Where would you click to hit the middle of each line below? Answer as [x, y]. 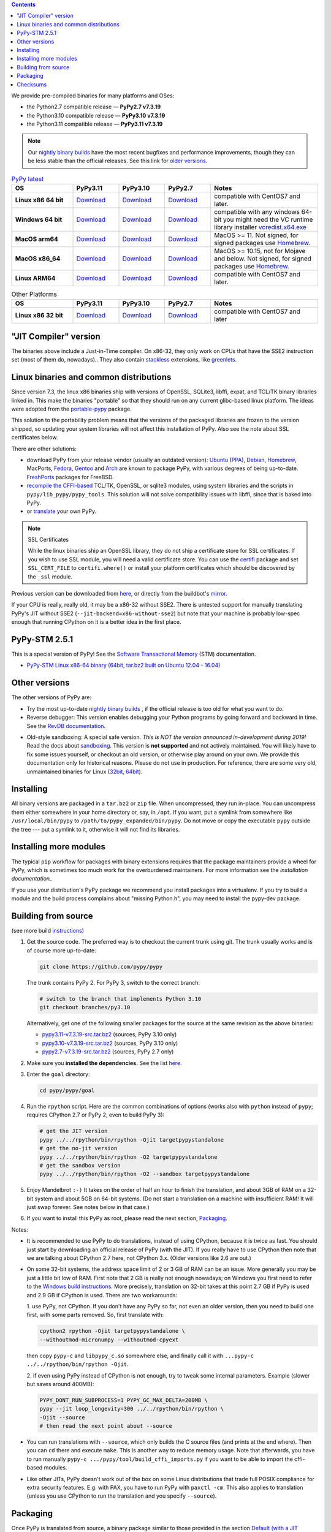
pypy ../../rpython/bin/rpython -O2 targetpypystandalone [128, 1157]
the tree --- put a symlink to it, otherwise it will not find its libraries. [96, 829]
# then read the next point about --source [106, 1426]
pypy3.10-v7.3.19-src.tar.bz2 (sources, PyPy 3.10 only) [110, 1043]
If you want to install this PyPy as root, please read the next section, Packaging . [127, 1218]
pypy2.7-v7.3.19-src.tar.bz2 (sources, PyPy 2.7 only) [108, 1052]
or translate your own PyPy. [62, 511]
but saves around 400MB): [60, 1384]
